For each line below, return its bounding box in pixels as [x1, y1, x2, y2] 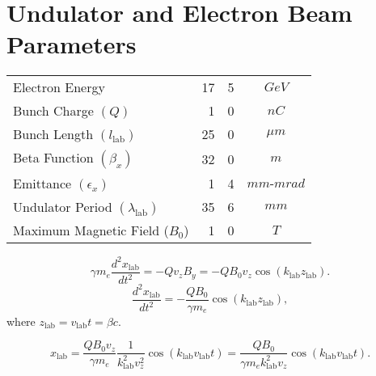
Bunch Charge [13, 101, 94, 120]
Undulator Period [13, 197, 112, 217]
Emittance [13, 174, 72, 193]
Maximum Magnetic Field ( [13, 221, 169, 240]
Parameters [6, 27, 137, 61]
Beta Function [13, 148, 94, 167]
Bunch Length [13, 125, 94, 144]
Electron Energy [13, 78, 105, 97]
